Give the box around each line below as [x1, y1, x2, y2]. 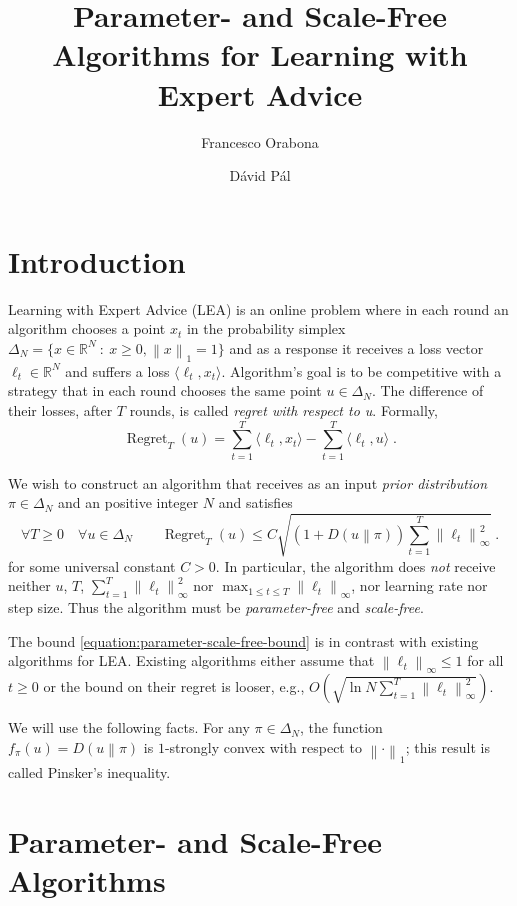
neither [8, 575, 51, 596]
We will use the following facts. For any [8, 717, 250, 738]
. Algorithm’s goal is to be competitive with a [221, 360, 502, 381]
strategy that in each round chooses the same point [8, 380, 322, 401]
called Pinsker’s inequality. [8, 761, 171, 782]
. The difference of [371, 380, 484, 401]
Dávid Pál [229, 165, 291, 186]
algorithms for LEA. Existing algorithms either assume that [8, 650, 375, 671]
